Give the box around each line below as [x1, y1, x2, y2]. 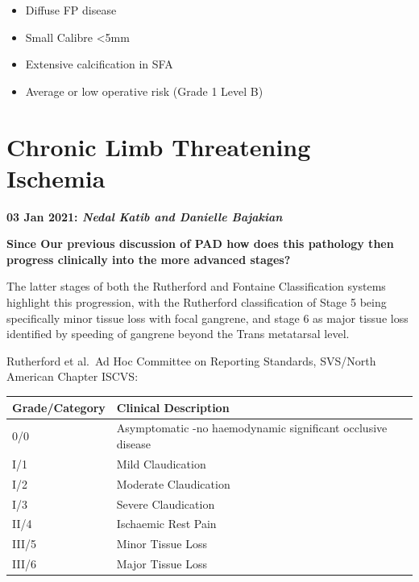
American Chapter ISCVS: [6, 368, 139, 385]
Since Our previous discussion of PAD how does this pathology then [6, 235, 394, 252]
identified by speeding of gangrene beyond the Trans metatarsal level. [6, 325, 350, 342]
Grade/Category [12, 398, 106, 415]
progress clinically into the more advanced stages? [6, 250, 291, 267]
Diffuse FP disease [25, 2, 117, 18]
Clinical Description [116, 398, 230, 415]
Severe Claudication [116, 495, 215, 512]
